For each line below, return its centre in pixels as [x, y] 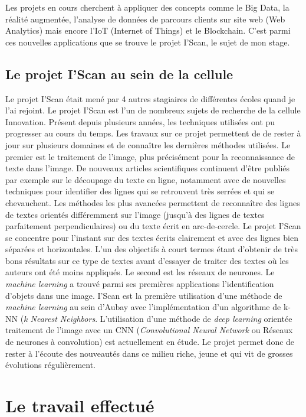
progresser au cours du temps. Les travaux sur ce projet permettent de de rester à [153, 133]
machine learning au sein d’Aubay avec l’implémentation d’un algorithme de [143, 307]
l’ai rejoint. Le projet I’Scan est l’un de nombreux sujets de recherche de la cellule [153, 110]
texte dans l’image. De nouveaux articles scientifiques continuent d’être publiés [148, 168]
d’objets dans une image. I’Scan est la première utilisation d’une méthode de [144, 295]
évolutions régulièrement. [50, 365]
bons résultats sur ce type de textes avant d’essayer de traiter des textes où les [147, 260]
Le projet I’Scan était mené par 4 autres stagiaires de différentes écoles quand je [150, 98]
